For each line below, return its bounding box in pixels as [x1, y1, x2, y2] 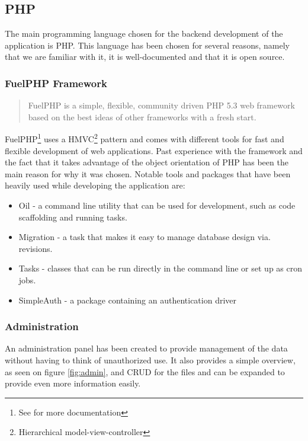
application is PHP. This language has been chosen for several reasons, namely [5, 39, 290, 51]
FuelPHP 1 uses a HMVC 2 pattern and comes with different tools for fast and [5, 131, 284, 145]
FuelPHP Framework [5, 75, 107, 90]
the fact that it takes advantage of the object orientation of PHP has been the [5, 156, 288, 168]
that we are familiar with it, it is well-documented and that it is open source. [5, 50, 285, 63]
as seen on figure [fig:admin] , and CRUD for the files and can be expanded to [5, 365, 285, 378]
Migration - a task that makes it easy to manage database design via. [18, 231, 271, 243]
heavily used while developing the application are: [5, 179, 185, 191]
